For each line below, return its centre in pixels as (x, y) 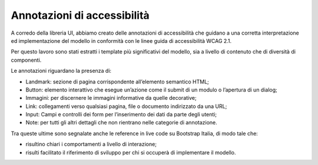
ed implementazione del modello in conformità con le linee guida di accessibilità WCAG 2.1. (121, 41)
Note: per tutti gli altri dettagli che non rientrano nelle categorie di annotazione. (121, 123)
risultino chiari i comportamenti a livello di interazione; (91, 144)
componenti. (26, 60)
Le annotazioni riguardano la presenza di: (61, 71)
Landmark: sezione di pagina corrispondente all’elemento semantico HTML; (117, 82)
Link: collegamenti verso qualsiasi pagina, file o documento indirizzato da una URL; (126, 106)
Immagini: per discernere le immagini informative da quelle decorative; (111, 98)
